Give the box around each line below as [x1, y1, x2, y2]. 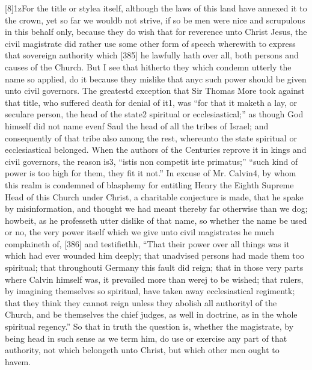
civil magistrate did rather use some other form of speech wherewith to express [5, 37, 296, 49]
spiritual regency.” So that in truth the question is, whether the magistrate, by [5, 320, 294, 333]
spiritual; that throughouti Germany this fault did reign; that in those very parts [5, 261, 304, 274]
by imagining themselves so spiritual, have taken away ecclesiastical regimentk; [5, 285, 295, 297]
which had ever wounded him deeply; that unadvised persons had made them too [5, 249, 305, 262]
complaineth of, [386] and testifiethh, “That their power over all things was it [5, 237, 290, 250]
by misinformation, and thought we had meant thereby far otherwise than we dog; [5, 202, 308, 215]
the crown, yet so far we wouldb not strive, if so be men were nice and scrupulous [5, 13, 305, 26]
